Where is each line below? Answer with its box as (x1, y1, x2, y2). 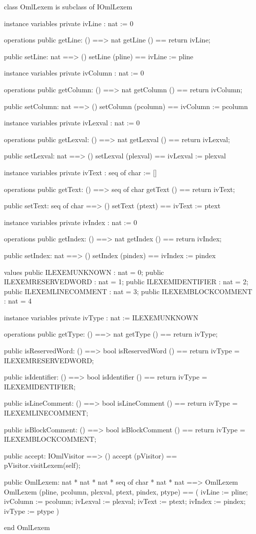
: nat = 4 (4, 296, 32, 306)
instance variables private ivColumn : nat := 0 (4, 68, 144, 78)
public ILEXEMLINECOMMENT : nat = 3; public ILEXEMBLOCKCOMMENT (4, 286, 253, 296)
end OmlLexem (4, 522, 50, 533)
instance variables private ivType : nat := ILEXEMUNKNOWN (4, 312, 199, 322)
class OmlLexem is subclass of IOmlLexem (4, 1, 133, 11)
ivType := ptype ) (4, 505, 59, 516)
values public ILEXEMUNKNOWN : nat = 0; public (4, 267, 164, 277)
